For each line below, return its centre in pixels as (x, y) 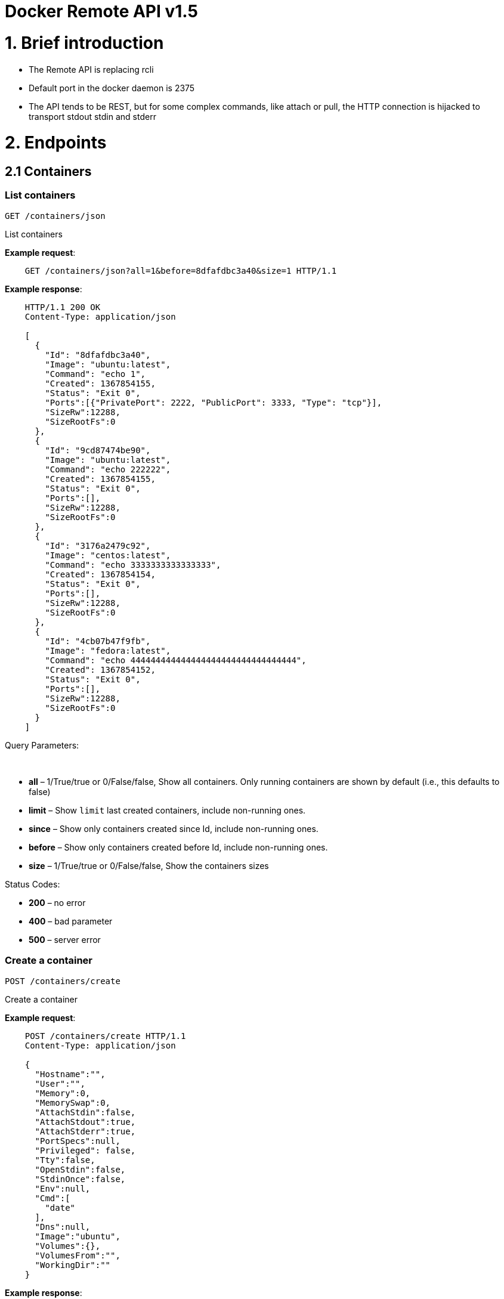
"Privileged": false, (85, 1150)
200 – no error (57, 902)
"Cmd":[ (52, 1198)
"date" (60, 1207)
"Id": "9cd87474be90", (98, 450)
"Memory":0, (63, 1093)
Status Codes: (33, 884)
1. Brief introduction (84, 43)
